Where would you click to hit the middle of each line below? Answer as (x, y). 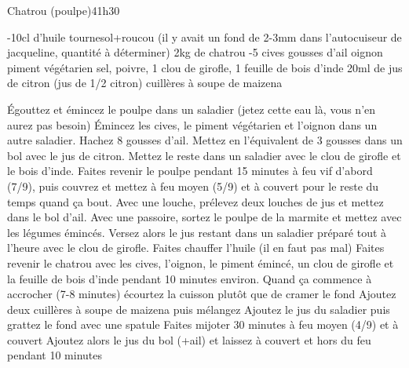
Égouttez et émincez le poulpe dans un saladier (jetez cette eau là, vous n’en (192, 109)
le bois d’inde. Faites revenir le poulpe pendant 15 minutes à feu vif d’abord (190, 171)
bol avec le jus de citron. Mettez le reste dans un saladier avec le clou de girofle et (204, 155)
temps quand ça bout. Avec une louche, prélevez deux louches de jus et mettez (195, 201)
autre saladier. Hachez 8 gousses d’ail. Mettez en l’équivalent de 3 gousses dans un (205, 140)
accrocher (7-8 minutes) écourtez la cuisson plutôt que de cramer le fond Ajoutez (202, 294)
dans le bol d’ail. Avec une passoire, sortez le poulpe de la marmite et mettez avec (204, 217)
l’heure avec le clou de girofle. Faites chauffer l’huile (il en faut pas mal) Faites (196, 248)
